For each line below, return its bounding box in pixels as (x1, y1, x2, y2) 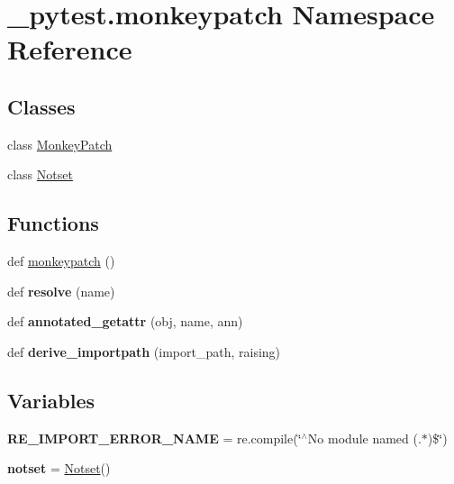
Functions (7, 209, 99, 237)
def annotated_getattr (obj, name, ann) (7, 312, 243, 331)
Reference (7, 31, 132, 68)
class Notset (7, 165, 73, 184)
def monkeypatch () (7, 251, 115, 270)
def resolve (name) (7, 281, 115, 300)
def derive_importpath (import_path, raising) (7, 342, 281, 361)
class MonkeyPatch (7, 134, 113, 153)
